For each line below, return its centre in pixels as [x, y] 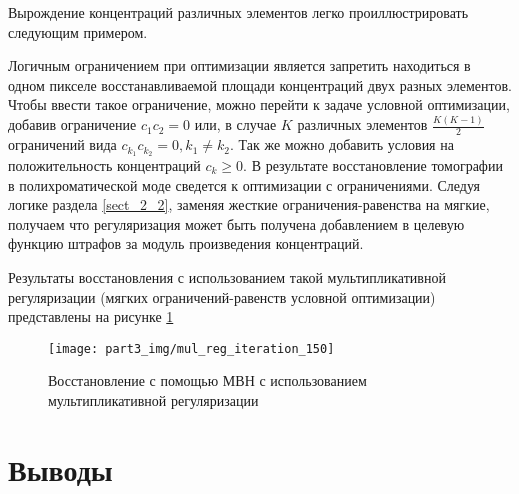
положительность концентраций [104, 164]
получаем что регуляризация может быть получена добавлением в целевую [236, 223]
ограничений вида [62, 144]
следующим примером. [78, 31]
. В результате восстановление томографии [373, 164]
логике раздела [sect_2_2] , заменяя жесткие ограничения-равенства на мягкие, [249, 204]
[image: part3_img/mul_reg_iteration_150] [191, 348]
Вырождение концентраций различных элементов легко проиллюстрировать [238, 12]
